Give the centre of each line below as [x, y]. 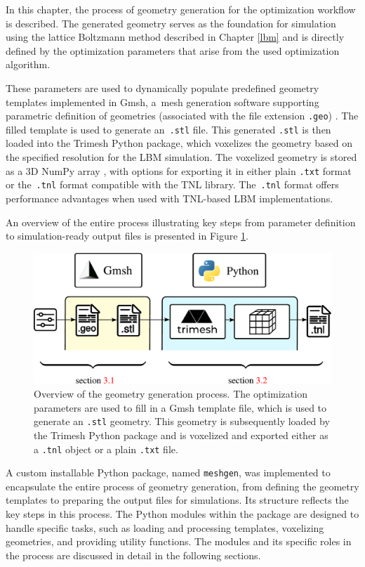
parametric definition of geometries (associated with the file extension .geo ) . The [182, 116]
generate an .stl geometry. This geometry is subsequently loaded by [182, 421]
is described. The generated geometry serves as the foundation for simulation [171, 23]
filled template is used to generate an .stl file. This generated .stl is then [168, 129]
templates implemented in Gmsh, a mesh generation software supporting [162, 102]
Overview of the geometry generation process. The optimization [171, 394]
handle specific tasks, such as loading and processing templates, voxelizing [165, 527]
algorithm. [28, 64]
